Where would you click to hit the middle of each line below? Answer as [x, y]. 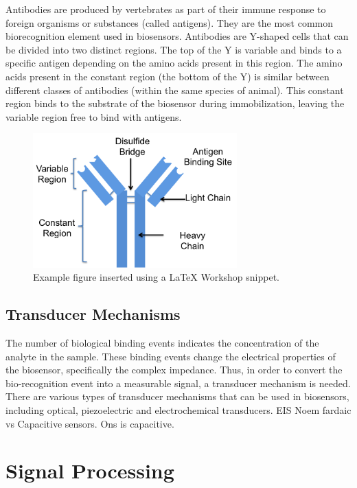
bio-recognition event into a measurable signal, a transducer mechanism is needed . [178, 383]
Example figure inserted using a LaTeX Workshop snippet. [157, 277]
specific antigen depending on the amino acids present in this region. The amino [174, 63]
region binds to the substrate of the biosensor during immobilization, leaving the [175, 103]
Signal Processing [90, 470]
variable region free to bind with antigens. [94, 116]
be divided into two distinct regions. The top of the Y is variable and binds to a [174, 49]
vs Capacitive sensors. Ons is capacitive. [90, 423]
